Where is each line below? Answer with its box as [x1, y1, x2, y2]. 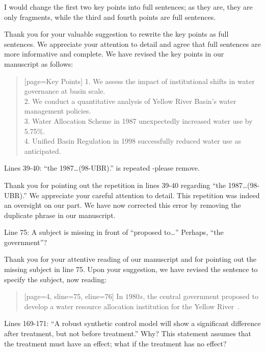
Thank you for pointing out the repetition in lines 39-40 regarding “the [4, 179, 226, 190]
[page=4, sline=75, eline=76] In [24, 291, 123, 302]
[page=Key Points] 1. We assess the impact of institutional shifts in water [24, 75, 255, 86]
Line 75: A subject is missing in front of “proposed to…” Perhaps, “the [4, 227, 224, 237]
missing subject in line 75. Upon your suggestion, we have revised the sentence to [4, 264, 258, 275]
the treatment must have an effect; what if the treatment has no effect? [4, 338, 227, 348]
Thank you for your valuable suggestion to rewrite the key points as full [4, 29, 229, 39]
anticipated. [24, 145, 61, 156]
